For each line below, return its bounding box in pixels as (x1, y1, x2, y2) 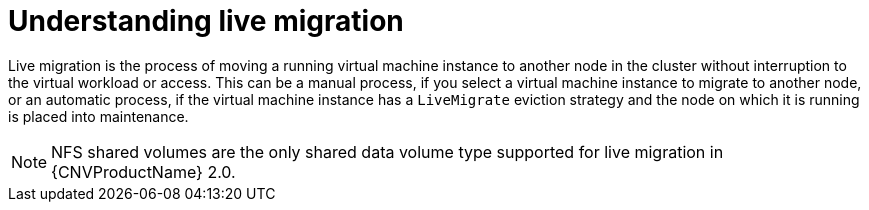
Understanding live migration (8, 4, 404, 38)
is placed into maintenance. (8, 107, 189, 125)
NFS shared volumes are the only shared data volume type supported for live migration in (51, 141, 724, 162)
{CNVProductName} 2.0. (51, 161, 236, 182)
